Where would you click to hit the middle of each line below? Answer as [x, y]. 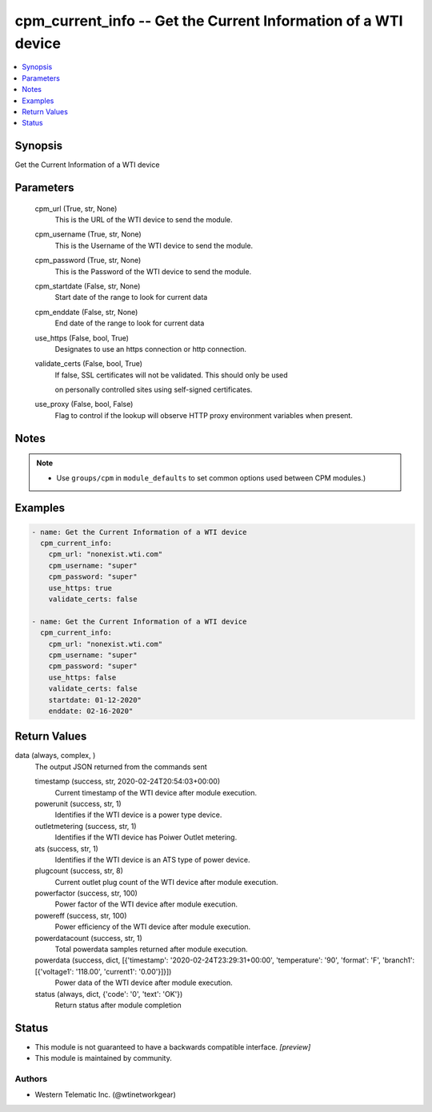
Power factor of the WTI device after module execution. [146, 904]
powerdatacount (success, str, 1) [89, 938]
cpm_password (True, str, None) [88, 261]
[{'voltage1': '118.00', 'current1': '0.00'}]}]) [103, 971]
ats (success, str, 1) [67, 848]
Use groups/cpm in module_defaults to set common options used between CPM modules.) [211, 478]
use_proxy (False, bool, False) [84, 405]
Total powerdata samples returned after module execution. [151, 949]
